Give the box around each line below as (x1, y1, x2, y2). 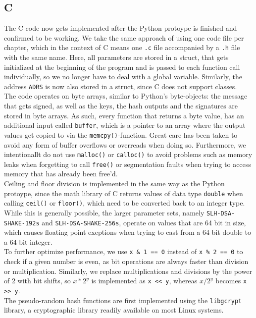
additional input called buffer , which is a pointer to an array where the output (4, 120, 246, 130)
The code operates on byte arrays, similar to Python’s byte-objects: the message (4, 91, 248, 101)
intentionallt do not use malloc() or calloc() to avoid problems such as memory (4, 149, 253, 159)
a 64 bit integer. (4, 236, 52, 247)
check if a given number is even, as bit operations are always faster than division (4, 256, 249, 266)
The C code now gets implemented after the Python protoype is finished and (4, 23, 237, 33)
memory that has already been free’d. (4, 168, 118, 179)
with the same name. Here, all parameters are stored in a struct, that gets (4, 52, 229, 62)
